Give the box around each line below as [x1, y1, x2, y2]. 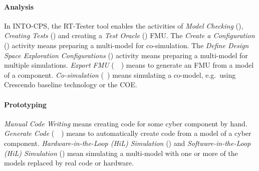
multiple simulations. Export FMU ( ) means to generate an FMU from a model [4, 60, 254, 70]
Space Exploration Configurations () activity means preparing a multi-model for [4, 50, 248, 60]
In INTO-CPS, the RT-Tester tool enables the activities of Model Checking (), [4, 20, 243, 31]
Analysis [4, 1, 34, 12]
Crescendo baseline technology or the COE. [4, 79, 137, 90]
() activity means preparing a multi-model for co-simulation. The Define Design [4, 40, 249, 50]
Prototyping [4, 99, 47, 109]
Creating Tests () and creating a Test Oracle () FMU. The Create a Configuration [4, 30, 255, 41]
